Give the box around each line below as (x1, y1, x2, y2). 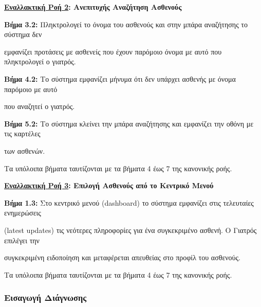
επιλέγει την (4, 234, 40, 245)
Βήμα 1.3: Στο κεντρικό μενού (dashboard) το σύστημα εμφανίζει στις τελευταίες (4, 197, 254, 208)
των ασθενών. (4, 145, 45, 156)
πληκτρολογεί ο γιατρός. (4, 56, 76, 67)
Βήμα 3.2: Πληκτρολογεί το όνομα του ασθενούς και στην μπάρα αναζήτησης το (4, 19, 248, 29)
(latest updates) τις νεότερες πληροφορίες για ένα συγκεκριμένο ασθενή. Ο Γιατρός (4, 224, 257, 235)
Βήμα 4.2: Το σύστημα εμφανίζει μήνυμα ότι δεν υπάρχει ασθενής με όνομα (4, 73, 236, 84)
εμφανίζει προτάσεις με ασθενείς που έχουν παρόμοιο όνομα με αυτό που (4, 46, 222, 57)
